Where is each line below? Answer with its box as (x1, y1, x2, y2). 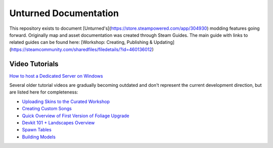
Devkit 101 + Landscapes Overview (22, 119, 95, 126)
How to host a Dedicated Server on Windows (9, 73, 103, 79)
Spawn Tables (22, 127, 52, 133)
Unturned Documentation (9, 8, 119, 19)
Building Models (22, 134, 56, 140)
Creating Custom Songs (22, 106, 72, 112)
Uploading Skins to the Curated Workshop (22, 98, 110, 105)
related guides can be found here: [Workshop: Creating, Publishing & (9, 39, 153, 45)
